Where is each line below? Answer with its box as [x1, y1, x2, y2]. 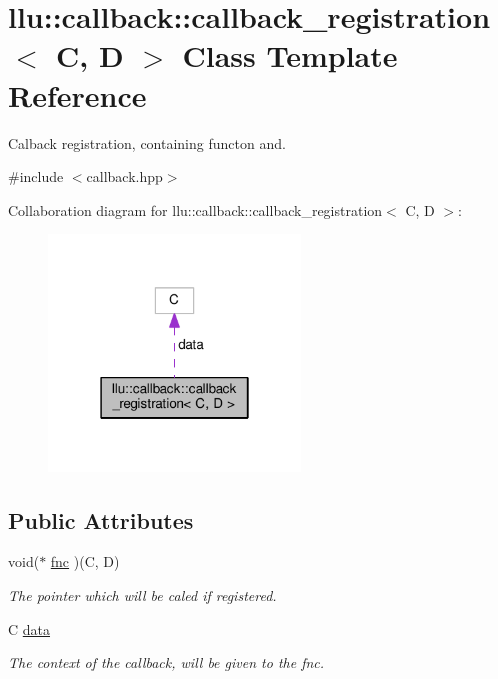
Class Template [182, 35, 398, 76]
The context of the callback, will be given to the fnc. [8, 652, 325, 673]
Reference [8, 74, 147, 115]
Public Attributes [8, 504, 194, 535]
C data [8, 618, 51, 639]
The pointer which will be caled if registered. [8, 585, 277, 605]
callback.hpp [86, 166, 163, 187]
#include [8, 166, 64, 187]
